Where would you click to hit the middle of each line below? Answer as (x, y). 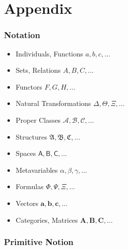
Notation (22, 35)
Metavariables (37, 170)
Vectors (27, 203)
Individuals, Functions (49, 53)
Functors (29, 86)
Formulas (30, 186)
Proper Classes (38, 120)
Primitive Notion (39, 242)
